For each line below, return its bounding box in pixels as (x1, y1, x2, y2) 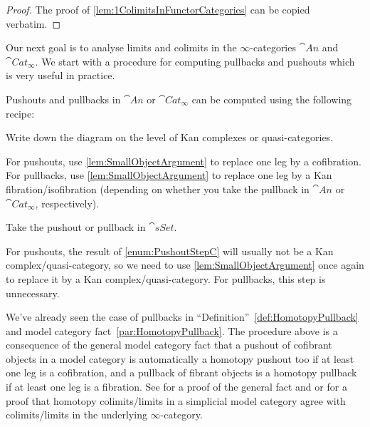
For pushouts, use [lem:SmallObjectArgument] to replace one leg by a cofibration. (6, 153, 361, 168)
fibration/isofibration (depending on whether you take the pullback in (6, 181, 310, 196)
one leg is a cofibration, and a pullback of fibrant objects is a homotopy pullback (6, 365, 357, 380)
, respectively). (35, 195, 100, 210)
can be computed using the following (191, 91, 352, 106)
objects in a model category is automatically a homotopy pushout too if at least (6, 351, 354, 366)
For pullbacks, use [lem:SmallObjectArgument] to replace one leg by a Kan (6, 168, 332, 182)
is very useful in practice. (6, 68, 115, 83)
